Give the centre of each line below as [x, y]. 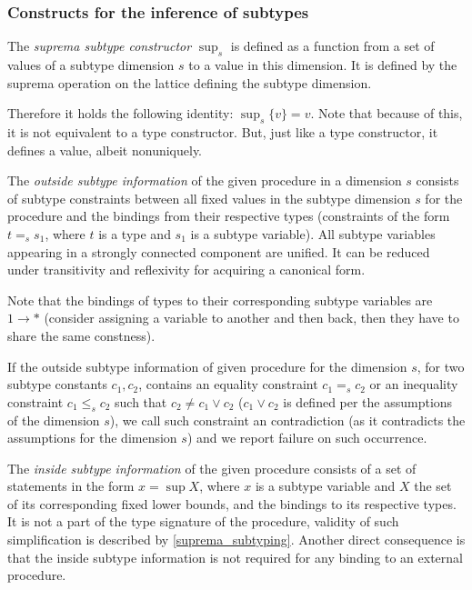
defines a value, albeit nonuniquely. [105, 150]
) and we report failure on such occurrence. [307, 438]
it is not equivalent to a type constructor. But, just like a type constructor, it [223, 132]
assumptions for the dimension [92, 438]
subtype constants [57, 384]
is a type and [135, 233]
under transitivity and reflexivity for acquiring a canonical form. [186, 270]
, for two [441, 366]
